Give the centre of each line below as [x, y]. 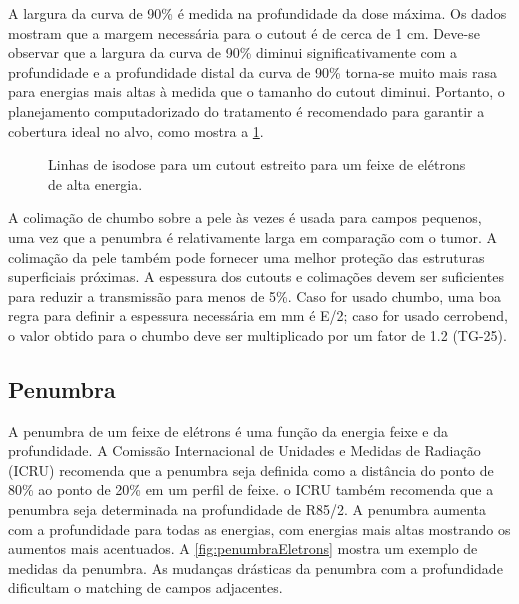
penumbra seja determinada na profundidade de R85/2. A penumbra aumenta [247, 509]
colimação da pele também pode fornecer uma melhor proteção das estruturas [246, 256]
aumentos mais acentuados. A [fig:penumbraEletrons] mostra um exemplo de [243, 548]
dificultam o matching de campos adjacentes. [145, 587]
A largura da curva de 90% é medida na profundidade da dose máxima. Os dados [257, 13]
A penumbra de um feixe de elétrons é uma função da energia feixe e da [228, 430]
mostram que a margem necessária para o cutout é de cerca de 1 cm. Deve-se [244, 32]
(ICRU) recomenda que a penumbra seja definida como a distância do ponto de [251, 469]
